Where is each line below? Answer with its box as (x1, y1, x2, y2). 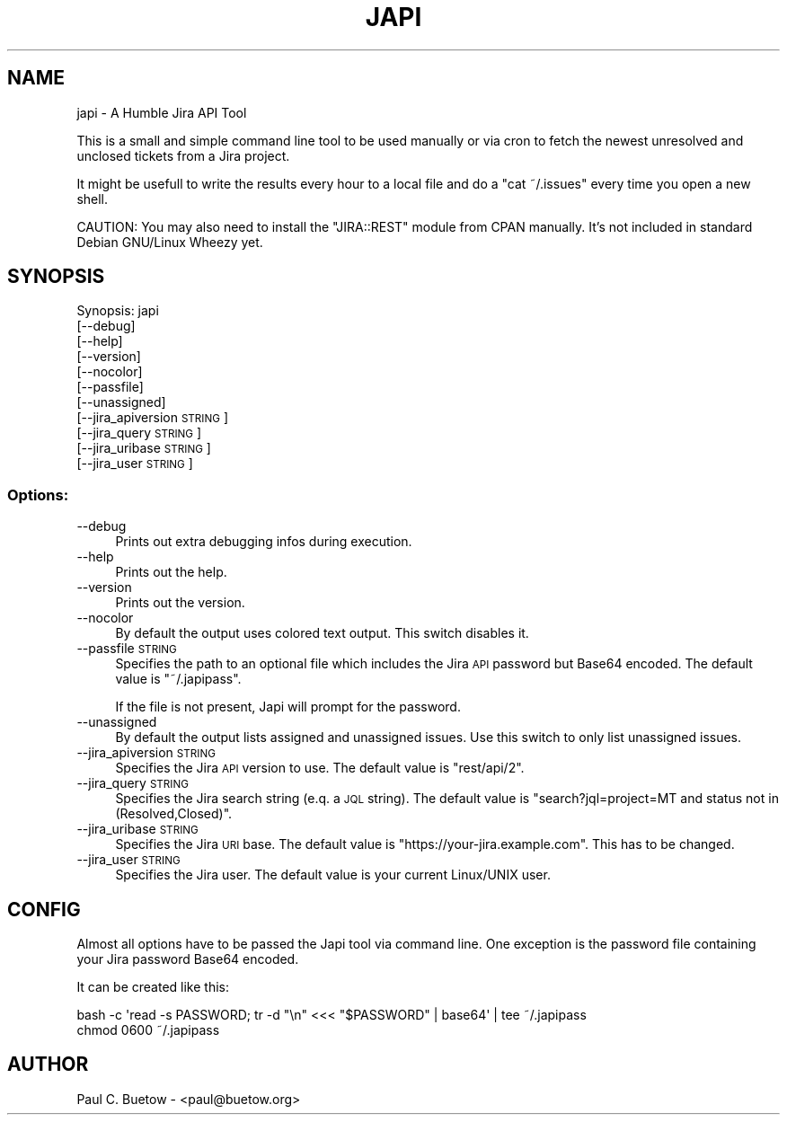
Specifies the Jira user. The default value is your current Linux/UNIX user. (115, 867, 551, 883)
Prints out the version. (115, 595, 245, 611)
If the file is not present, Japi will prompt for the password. (115, 699, 461, 715)
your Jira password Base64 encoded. (76, 951, 299, 967)
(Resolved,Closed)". (115, 806, 233, 822)
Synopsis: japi (76, 303, 159, 319)
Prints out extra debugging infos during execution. (115, 534, 412, 550)
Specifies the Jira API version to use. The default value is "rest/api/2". (115, 760, 525, 776)
